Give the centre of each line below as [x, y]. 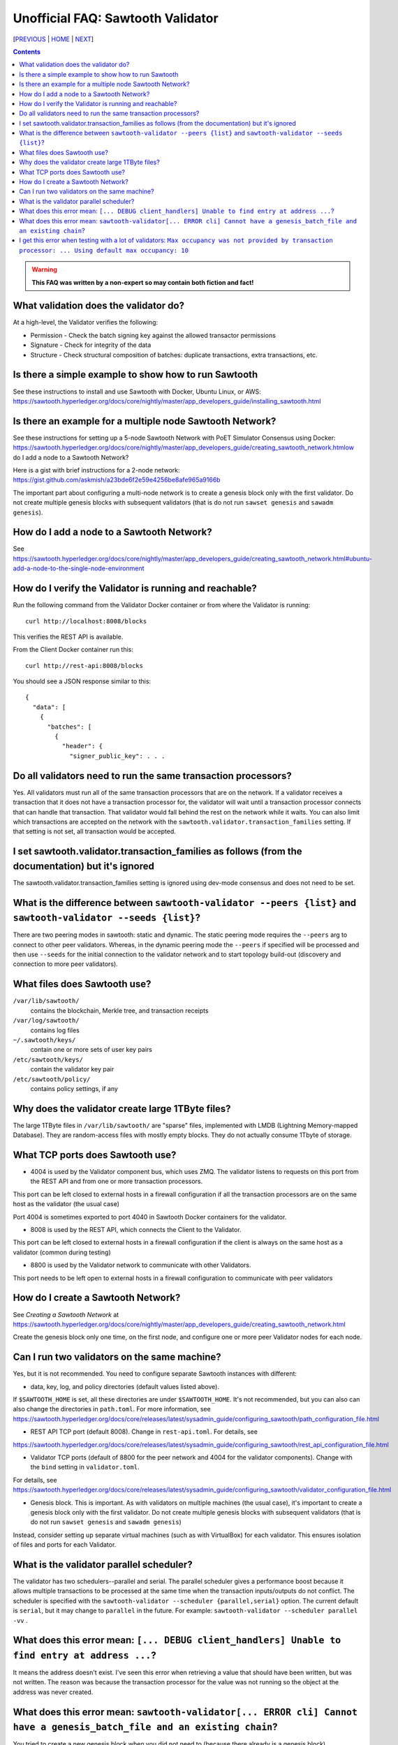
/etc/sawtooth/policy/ [52, 1079]
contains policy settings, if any [74, 1088]
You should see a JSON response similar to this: [82, 681]
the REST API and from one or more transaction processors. [117, 1181]
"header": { [82, 746]
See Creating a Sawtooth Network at [66, 1314]
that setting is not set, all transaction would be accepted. [94, 831]
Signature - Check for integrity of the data [91, 345]
